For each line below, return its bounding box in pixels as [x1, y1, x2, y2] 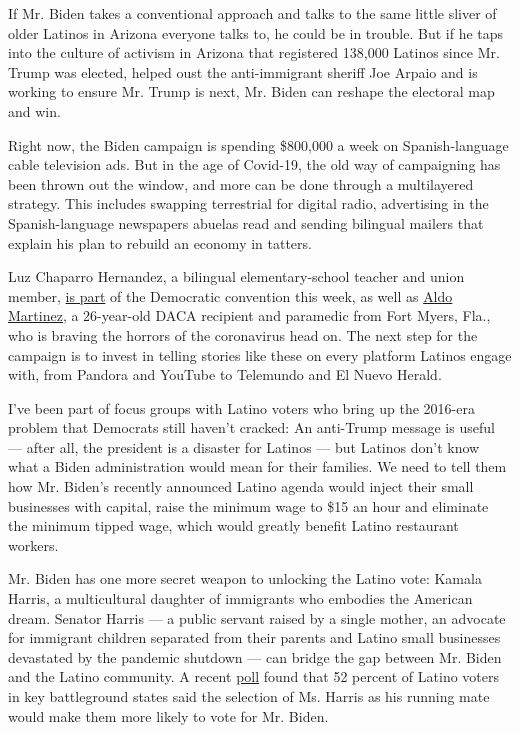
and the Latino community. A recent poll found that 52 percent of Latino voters [8, 666, 500, 687]
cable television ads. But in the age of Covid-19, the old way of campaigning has [8, 154, 501, 175]
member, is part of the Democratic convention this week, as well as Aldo [8, 285, 453, 306]
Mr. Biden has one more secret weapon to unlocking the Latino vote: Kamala [8, 568, 482, 589]
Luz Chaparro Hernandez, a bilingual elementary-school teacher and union [8, 266, 465, 287]
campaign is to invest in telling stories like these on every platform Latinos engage [8, 344, 512, 365]
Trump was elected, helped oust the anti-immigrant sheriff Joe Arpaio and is [8, 61, 478, 82]
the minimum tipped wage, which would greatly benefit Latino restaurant [8, 515, 459, 536]
